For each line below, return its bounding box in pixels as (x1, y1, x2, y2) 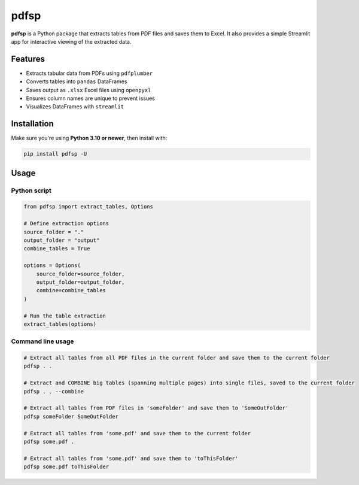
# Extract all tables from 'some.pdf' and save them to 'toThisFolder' (23, 455, 239, 462)
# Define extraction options (23, 220, 109, 227)
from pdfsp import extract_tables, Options (23, 204, 154, 210)
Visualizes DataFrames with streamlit (26, 103, 124, 110)
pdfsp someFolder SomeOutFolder (23, 413, 119, 420)
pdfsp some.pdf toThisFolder (23, 463, 109, 470)
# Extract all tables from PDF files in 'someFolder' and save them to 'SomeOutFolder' (23, 405, 289, 411)
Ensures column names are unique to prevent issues (26, 95, 156, 102)
